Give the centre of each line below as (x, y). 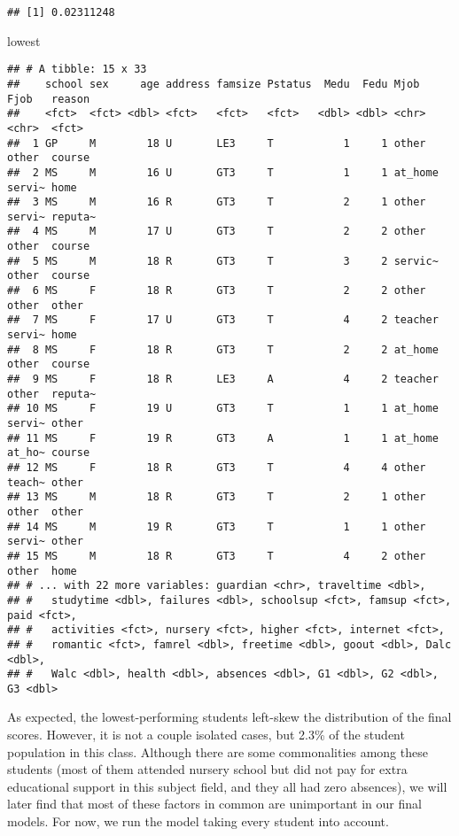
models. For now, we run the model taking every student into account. (198, 821)
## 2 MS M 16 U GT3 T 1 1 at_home (223, 172)
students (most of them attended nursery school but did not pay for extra (207, 769)
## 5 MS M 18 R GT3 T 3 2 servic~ (223, 261)
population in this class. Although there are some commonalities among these (218, 751)
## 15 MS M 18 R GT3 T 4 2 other (217, 556)
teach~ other (45, 482)
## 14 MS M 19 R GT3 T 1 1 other (217, 526)
